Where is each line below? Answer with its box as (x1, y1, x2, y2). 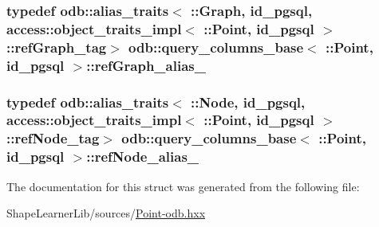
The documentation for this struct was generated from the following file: (6, 178, 360, 194)
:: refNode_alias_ (86, 147, 199, 166)
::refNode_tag (6, 128, 100, 148)
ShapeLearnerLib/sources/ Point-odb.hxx (6, 205, 206, 221)
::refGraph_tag (6, 37, 107, 57)
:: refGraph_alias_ (86, 55, 206, 75)
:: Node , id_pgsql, (191, 92, 306, 112)
